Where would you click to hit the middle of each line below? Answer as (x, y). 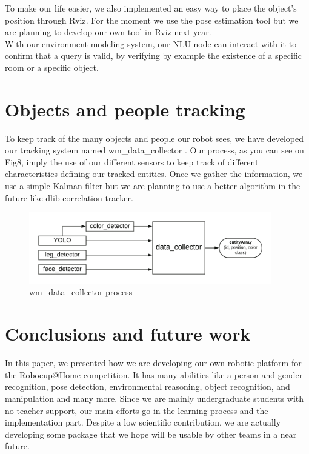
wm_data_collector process (81, 292)
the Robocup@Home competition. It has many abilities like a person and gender (154, 374)
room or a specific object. (52, 67)
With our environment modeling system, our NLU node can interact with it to (151, 43)
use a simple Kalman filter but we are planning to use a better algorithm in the (153, 186)
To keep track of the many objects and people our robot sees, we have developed (154, 138)
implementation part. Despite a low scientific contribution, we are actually (143, 422)
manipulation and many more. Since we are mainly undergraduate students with (154, 398)
